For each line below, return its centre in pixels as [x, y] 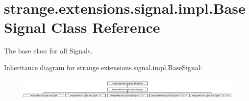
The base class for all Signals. [48, 51]
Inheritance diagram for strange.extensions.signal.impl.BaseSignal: [103, 67]
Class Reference [106, 27]
